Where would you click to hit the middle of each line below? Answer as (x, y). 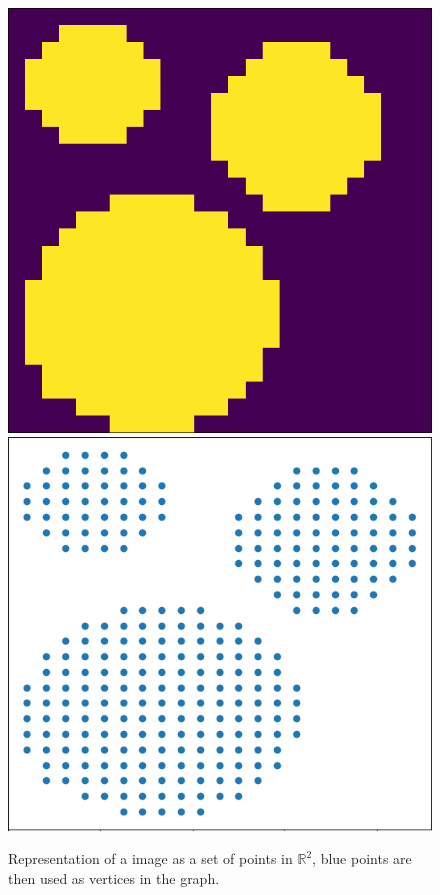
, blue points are (362, 858)
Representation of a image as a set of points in (150, 858)
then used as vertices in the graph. (114, 877)
